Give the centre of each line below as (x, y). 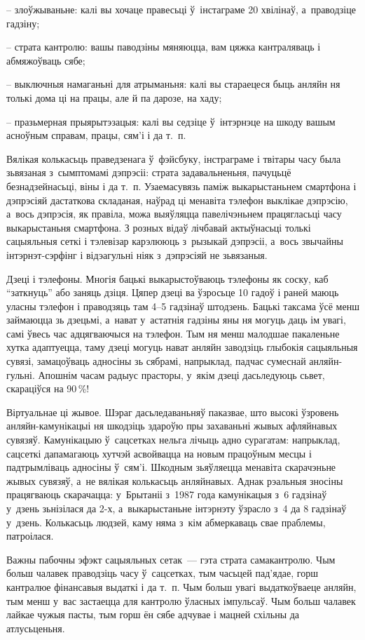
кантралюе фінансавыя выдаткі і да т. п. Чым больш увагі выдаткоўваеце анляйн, (181, 586)
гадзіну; (23, 23)
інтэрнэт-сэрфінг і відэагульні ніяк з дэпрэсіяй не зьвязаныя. (137, 254)
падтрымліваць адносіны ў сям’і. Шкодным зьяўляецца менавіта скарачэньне (171, 467)
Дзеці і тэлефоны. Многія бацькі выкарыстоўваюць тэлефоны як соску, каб (167, 278)
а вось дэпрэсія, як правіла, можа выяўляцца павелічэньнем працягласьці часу (174, 214)
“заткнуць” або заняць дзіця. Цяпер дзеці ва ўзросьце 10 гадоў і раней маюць (173, 292)
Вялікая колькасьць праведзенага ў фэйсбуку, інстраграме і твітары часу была (174, 158)
